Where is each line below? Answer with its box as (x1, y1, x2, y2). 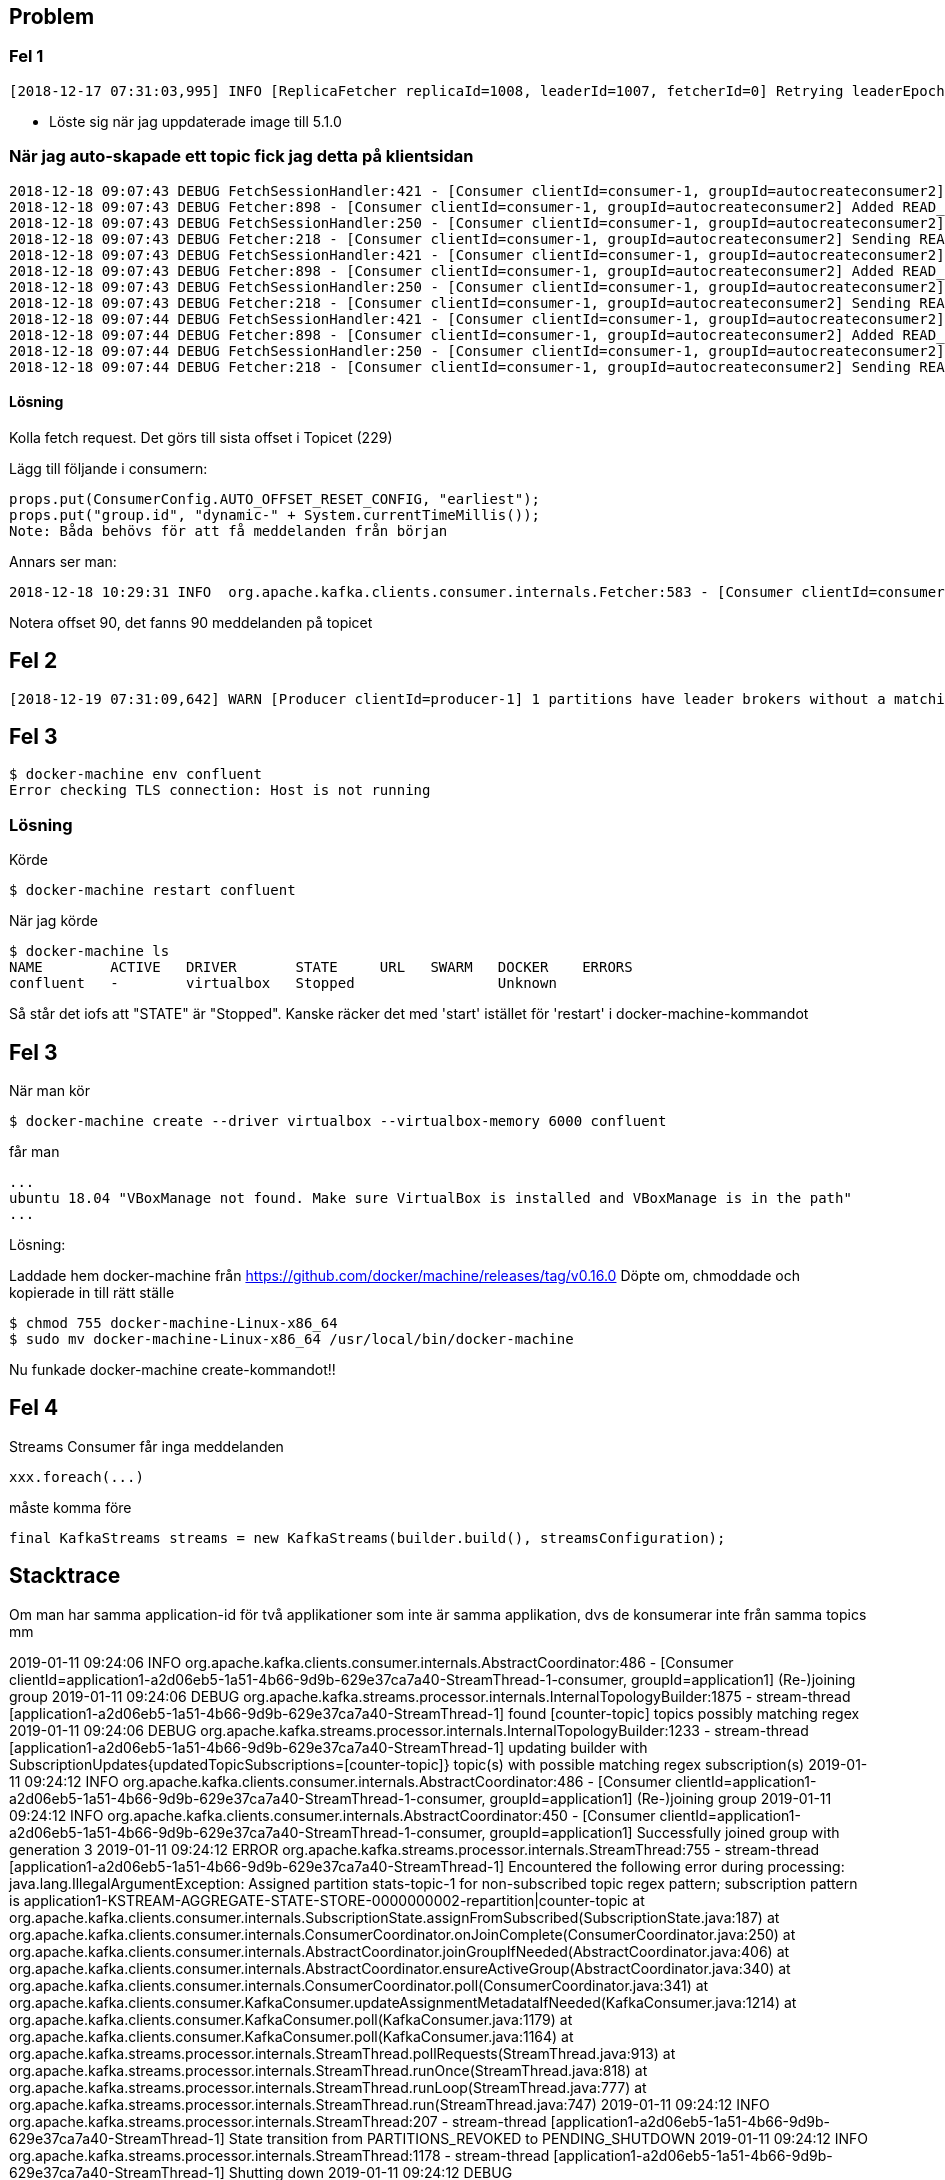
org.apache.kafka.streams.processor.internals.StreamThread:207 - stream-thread (9, 2112, 547, 2130)
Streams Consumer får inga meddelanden (9, 1437, 284, 1455)
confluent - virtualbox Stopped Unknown (9, 975, 557, 992)
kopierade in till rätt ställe (9, 1284, 175, 1302)
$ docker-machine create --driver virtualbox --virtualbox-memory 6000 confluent (9, 1113, 667, 1130)
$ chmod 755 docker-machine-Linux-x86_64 (9, 1315, 338, 1332)
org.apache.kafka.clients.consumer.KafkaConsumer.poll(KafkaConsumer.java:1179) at (9, 2010, 573, 2028)
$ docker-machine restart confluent (9, 882, 296, 899)
